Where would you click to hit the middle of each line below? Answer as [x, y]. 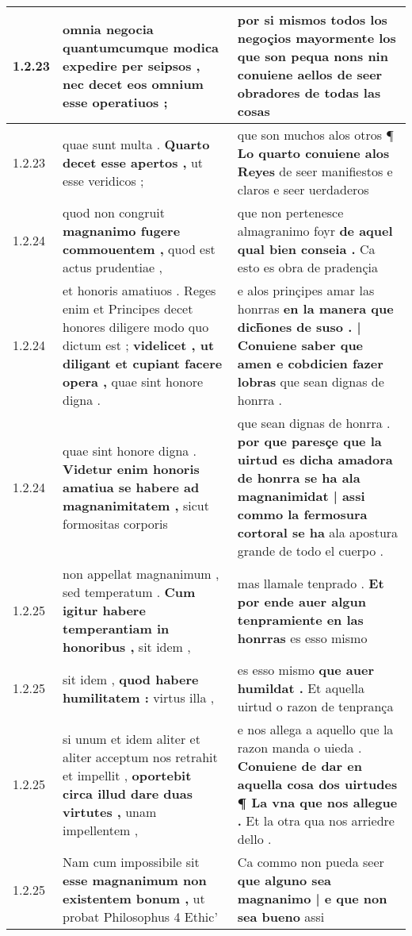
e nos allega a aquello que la [315, 729]
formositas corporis [115, 523]
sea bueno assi [281, 917]
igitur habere [104, 610]
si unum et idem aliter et [132, 738]
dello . [254, 839]
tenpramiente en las [300, 619]
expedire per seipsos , [132, 65]
